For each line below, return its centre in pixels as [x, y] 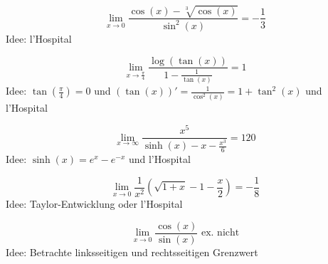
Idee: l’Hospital [39, 38]
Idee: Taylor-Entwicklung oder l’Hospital [94, 204]
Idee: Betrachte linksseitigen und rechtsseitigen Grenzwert [132, 252]
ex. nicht [220, 233]
